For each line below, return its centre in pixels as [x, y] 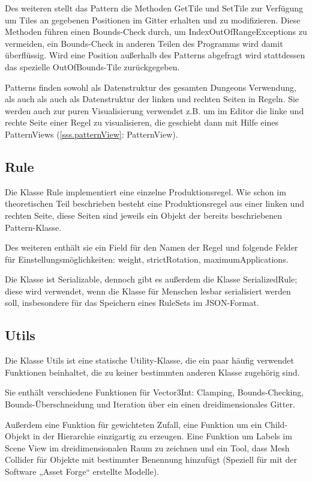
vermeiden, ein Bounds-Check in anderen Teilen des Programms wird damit [144, 43]
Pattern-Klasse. [33, 227]
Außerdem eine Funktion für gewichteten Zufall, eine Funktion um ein [133, 424]
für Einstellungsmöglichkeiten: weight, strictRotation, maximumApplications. [147, 259]
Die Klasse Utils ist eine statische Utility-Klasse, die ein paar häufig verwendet [149, 360]
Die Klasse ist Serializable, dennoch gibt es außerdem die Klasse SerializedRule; [151, 279]
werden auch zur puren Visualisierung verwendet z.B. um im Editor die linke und [154, 110]
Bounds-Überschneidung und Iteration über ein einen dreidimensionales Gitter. [150, 404]
